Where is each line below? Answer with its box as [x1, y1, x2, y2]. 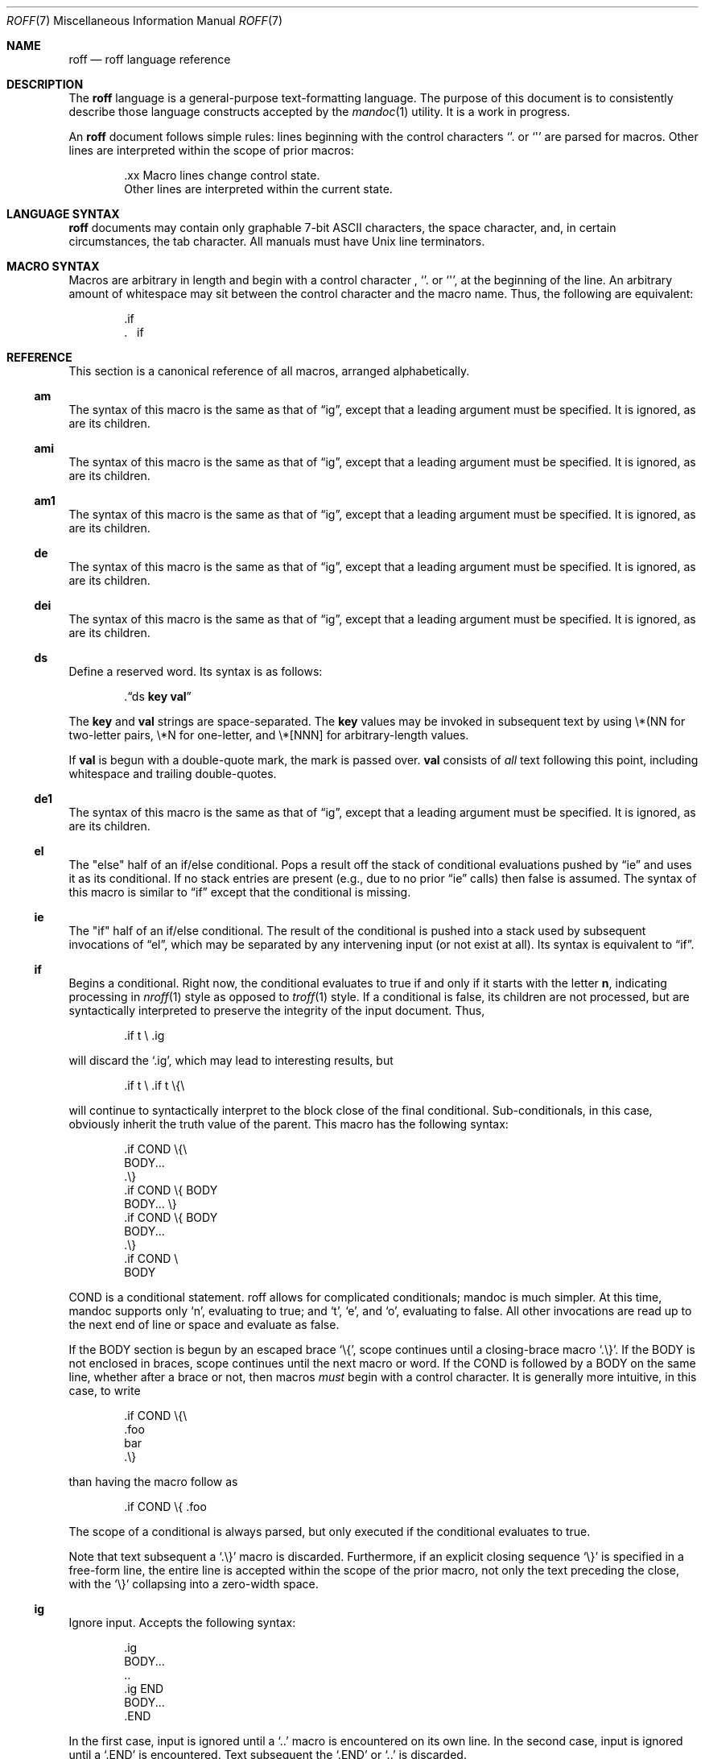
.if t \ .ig [124, 1028, 165, 1042]
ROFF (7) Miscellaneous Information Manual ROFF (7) [6, 14, 283, 27]
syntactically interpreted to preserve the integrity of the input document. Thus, [68, 1004, 485, 1017]
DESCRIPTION [6, 77, 84, 91]
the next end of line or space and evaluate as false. [68, 1318, 340, 1331]
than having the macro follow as [68, 1475, 238, 1488]
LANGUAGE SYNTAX [6, 207, 120, 221]
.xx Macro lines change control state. [124, 168, 320, 182]
